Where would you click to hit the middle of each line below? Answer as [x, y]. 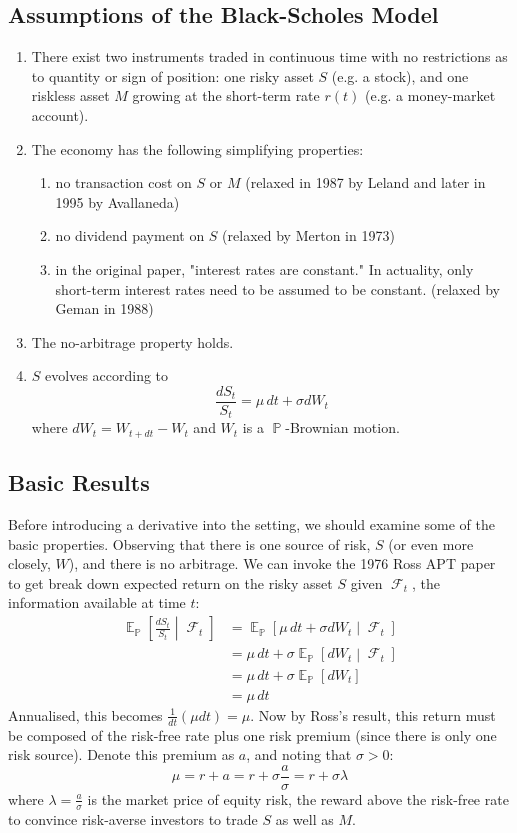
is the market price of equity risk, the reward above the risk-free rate [298, 798]
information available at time [97, 602]
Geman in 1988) [104, 308]
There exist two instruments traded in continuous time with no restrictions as [269, 56]
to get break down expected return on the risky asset [170, 582]
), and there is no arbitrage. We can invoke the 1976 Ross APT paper [282, 563]
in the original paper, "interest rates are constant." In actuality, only [264, 268]
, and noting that [299, 754]
